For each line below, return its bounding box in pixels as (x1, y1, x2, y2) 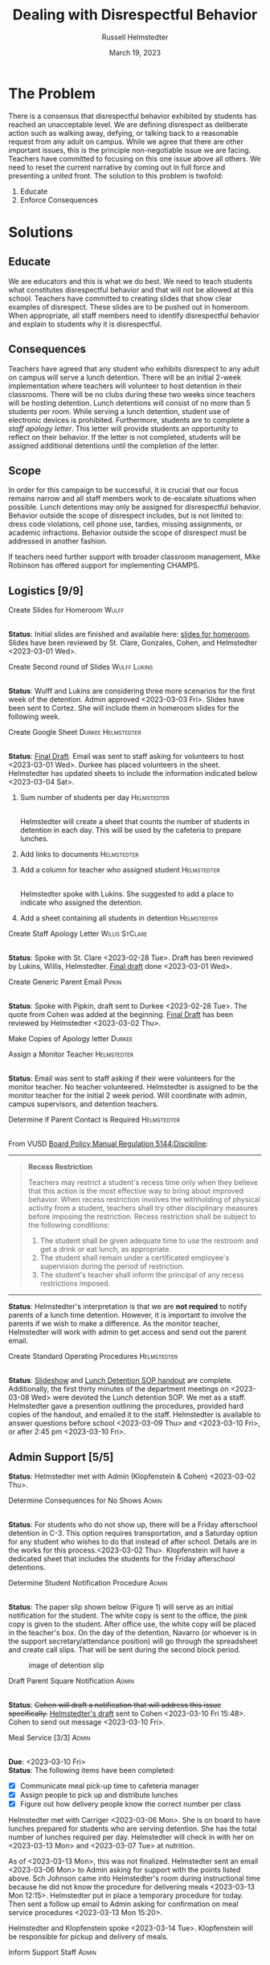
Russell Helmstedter (101, 32, 169, 42)
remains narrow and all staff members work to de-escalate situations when (8, 494, 257, 503)
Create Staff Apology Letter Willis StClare (8, 929, 147, 938)
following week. (8, 712, 60, 721)
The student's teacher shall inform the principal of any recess (39, 1270, 244, 1280)
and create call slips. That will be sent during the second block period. (8, 1644, 241, 1654)
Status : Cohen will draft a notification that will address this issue (8, 1700, 222, 1709)
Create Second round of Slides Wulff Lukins (8, 662, 153, 672)
